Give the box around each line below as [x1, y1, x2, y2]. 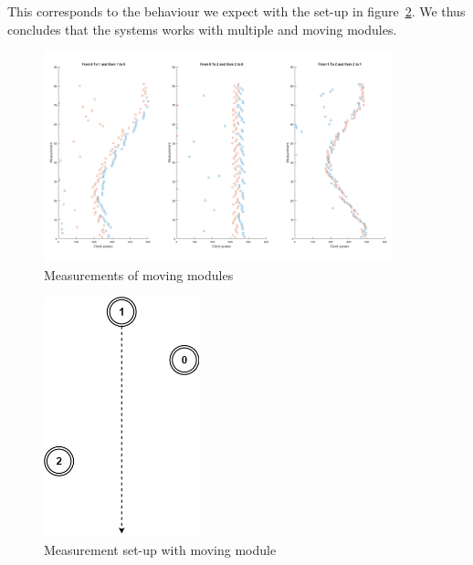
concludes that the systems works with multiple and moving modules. [7, 19, 397, 38]
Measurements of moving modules [44, 265, 234, 284]
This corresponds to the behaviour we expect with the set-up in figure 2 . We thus [7, 2, 466, 20]
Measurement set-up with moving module [44, 540, 277, 560]
